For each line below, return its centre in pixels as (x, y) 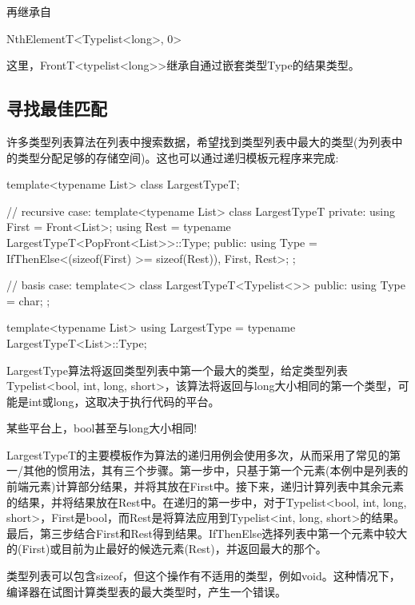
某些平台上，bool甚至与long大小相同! (102, 428)
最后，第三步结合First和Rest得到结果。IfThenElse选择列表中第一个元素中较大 (207, 533)
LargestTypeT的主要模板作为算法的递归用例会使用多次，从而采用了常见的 (198, 454)
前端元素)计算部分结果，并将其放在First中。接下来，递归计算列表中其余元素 (205, 486)
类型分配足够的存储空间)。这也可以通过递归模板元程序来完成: (178, 157)
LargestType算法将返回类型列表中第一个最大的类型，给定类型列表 (177, 370)
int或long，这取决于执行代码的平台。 (124, 401)
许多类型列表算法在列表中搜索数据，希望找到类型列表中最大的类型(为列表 (199, 141)
